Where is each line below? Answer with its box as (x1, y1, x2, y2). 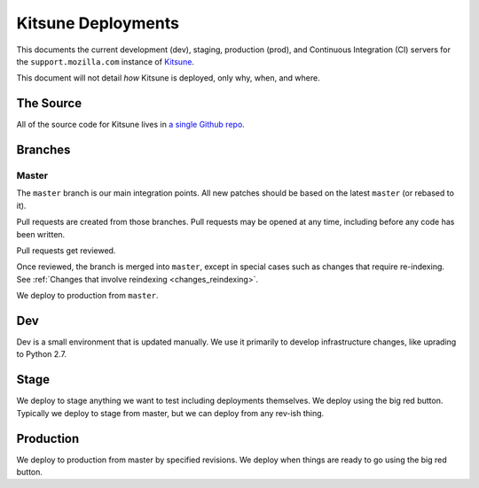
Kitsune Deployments (16, 13, 179, 33)
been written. (16, 229, 66, 239)
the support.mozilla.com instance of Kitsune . (16, 56, 195, 66)
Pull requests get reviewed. (16, 244, 116, 256)
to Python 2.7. (16, 349, 67, 360)
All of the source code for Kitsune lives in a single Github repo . (16, 120, 246, 130)
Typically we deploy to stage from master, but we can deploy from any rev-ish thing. (16, 407, 325, 418)
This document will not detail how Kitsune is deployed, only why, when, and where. (16, 73, 320, 83)
